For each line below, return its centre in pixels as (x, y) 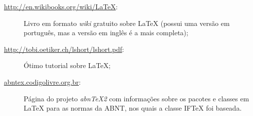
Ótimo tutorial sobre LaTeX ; (67, 65)
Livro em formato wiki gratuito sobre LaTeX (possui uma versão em (127, 23)
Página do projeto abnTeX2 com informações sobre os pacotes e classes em (136, 98)
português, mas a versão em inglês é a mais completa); (106, 33)
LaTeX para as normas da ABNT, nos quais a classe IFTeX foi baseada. (133, 108)
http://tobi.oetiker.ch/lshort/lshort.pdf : (64, 49)
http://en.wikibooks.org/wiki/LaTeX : (61, 6)
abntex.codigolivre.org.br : (42, 81)
